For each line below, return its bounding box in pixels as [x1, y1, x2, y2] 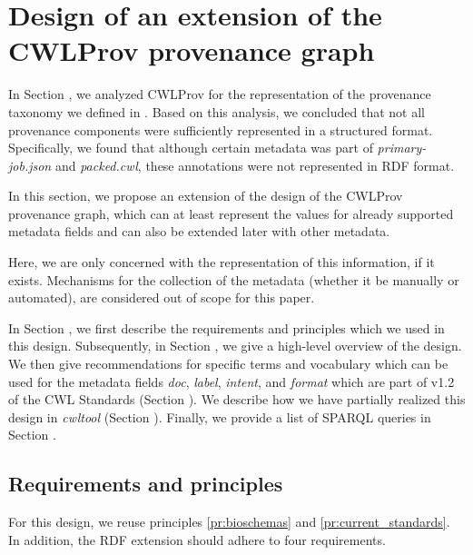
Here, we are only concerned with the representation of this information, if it [8, 253, 435, 272]
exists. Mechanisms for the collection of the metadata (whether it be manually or [8, 270, 459, 289]
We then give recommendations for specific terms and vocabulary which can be [8, 354, 448, 373]
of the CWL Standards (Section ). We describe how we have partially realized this [8, 390, 466, 409]
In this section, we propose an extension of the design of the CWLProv [8, 186, 403, 205]
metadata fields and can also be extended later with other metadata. [8, 222, 390, 241]
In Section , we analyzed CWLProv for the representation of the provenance [8, 84, 431, 104]
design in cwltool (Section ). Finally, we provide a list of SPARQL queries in [8, 407, 431, 426]
